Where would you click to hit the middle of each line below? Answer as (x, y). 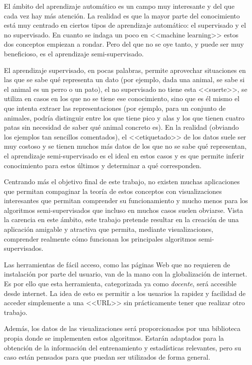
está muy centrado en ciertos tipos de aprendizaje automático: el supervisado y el (125, 25)
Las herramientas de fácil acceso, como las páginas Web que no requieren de (117, 264)
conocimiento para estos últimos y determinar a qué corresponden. (103, 165)
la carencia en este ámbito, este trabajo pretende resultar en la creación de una (121, 219)
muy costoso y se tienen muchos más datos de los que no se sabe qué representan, (125, 146)
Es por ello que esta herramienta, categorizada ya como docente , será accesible (120, 284)
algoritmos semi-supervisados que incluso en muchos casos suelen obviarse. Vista (124, 210)
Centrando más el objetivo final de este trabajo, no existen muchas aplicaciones (122, 182)
